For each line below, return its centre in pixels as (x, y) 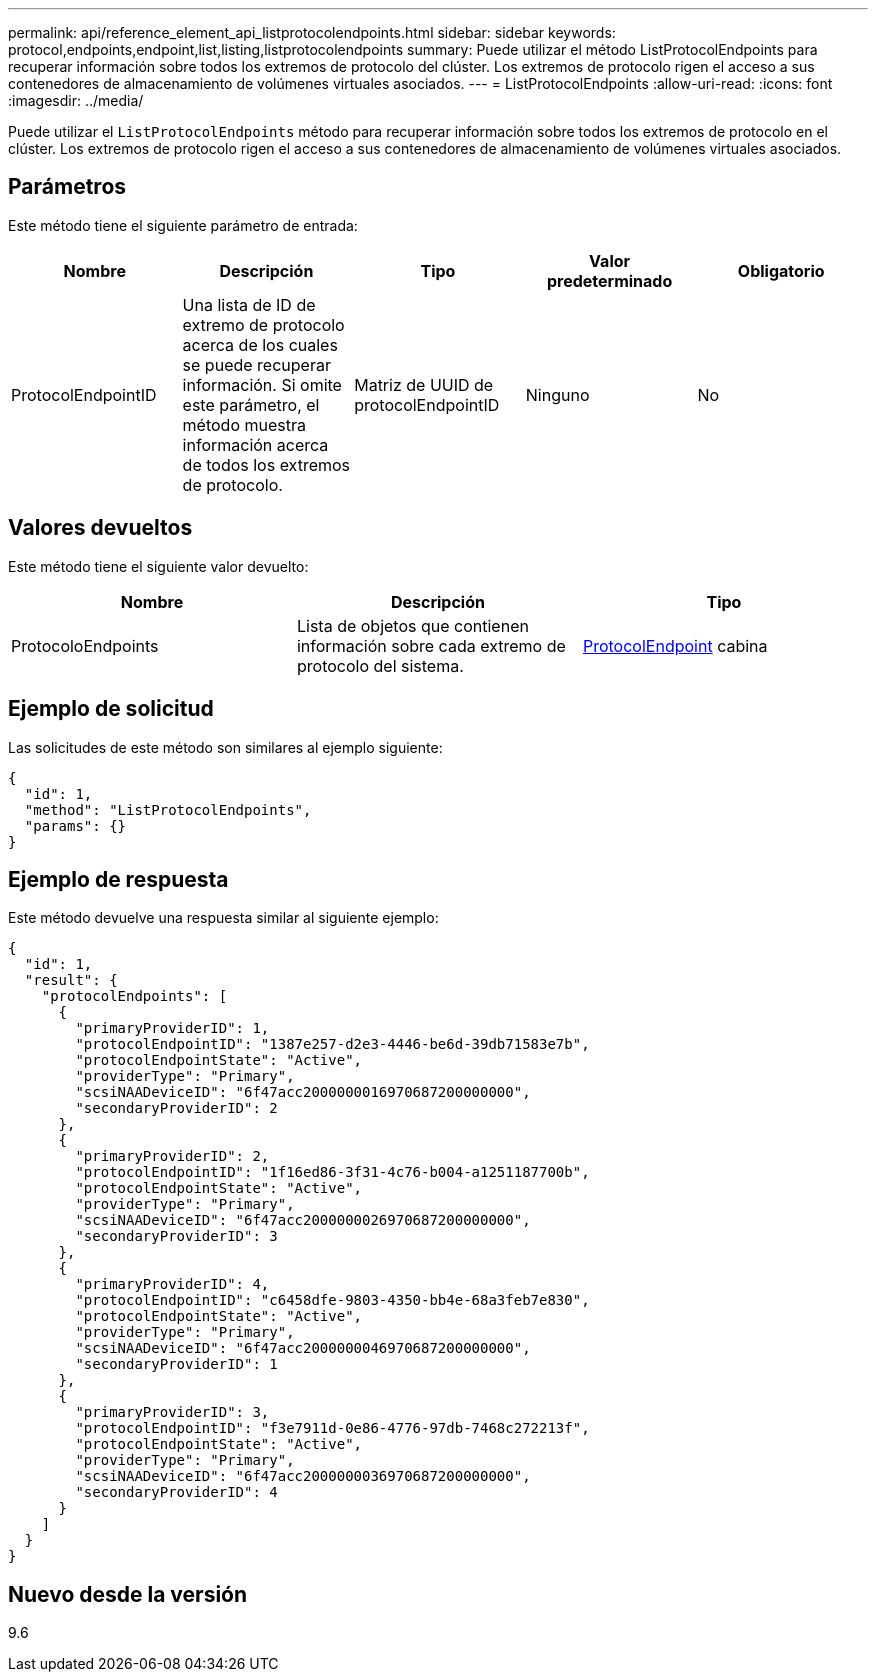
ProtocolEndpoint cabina (675, 645)
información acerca (255, 444)
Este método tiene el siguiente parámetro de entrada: (183, 225)
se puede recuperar (256, 364)
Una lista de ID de (249, 304)
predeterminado (609, 280)
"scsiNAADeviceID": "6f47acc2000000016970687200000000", (303, 1092)
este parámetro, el (251, 404)
